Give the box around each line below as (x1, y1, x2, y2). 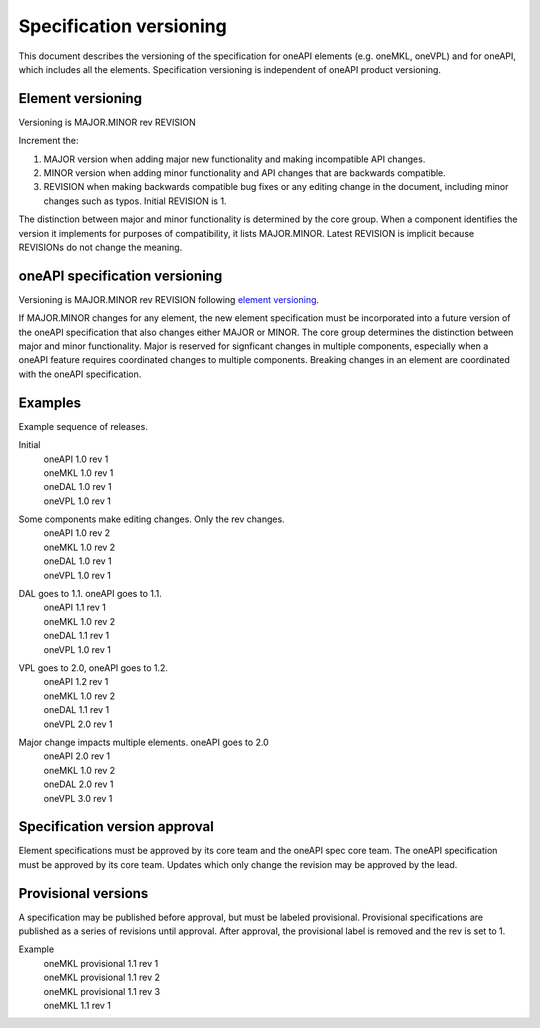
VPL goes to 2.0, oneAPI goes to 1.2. (18, 661, 169, 674)
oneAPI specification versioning (18, 267, 223, 284)
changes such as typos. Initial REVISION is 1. (43, 195, 227, 207)
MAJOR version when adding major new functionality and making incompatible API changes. (43, 153, 426, 165)
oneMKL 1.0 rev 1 (43, 466, 114, 479)
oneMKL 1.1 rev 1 (43, 1000, 112, 1012)
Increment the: (18, 135, 79, 147)
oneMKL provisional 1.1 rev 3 (43, 985, 160, 997)
